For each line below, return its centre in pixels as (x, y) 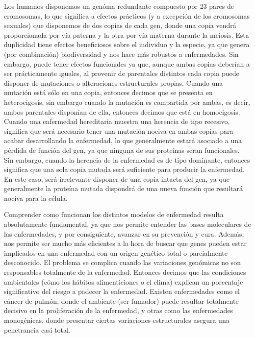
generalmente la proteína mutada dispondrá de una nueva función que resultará (123, 188)
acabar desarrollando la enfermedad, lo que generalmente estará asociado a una (123, 140)
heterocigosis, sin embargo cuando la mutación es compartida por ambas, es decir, (127, 102)
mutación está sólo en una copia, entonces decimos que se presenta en (108, 92)
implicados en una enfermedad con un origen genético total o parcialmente (116, 253)
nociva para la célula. (36, 198)
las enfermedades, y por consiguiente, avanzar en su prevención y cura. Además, (124, 233)
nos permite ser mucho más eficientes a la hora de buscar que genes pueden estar (125, 243)
